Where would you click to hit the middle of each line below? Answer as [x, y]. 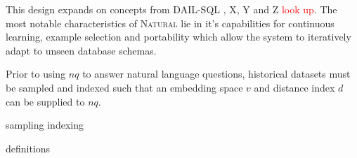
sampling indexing [45, 125]
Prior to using [36, 74]
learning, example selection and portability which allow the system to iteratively [178, 37]
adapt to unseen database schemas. [81, 50]
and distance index [294, 87]
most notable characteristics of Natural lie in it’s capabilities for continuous [170, 23]
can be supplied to [45, 101]
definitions [28, 148]
